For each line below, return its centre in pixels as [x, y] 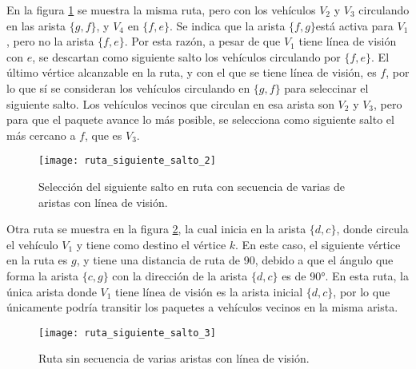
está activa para [354, 25]
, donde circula [372, 229]
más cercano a [41, 135]
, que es [103, 135]
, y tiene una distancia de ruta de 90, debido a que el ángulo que [235, 260]
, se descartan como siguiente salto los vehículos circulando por [186, 56]
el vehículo [32, 244]
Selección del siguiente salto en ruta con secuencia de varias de [192, 186]
